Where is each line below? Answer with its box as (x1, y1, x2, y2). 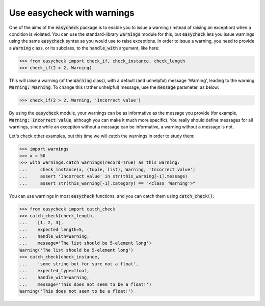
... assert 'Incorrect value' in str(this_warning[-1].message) (19, 174, 188, 179)
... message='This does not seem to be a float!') (19, 281, 152, 287)
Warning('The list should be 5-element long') (19, 247, 133, 253)
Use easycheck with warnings (9, 7, 134, 18)
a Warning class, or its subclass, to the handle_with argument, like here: (9, 45, 159, 51)
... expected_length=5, (19, 227, 84, 232)
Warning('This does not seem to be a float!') (19, 288, 133, 294)
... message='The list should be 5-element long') (19, 240, 152, 246)
